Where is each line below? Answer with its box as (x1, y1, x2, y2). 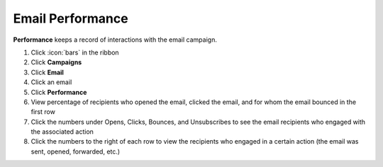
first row (30, 108, 56, 116)
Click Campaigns (30, 58, 82, 67)
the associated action (30, 127, 94, 136)
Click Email (30, 68, 64, 76)
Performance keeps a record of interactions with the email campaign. (13, 35, 218, 44)
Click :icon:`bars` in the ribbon (30, 48, 120, 57)
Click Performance (30, 88, 87, 96)
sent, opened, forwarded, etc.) (30, 147, 121, 156)
